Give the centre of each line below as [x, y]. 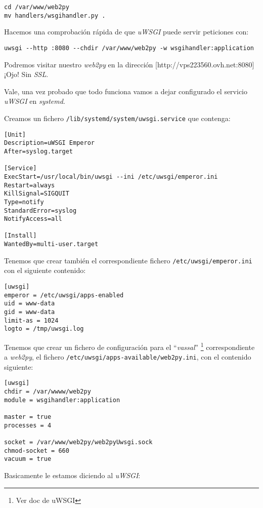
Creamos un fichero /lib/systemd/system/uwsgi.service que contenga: [117, 118]
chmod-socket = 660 [37, 451]
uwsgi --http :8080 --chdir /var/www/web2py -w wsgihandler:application [129, 48]
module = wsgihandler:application [62, 400]
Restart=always [30, 185]
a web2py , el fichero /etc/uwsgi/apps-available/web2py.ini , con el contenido [128, 357]
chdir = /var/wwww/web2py [48, 392]
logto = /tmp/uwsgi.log [44, 329]
